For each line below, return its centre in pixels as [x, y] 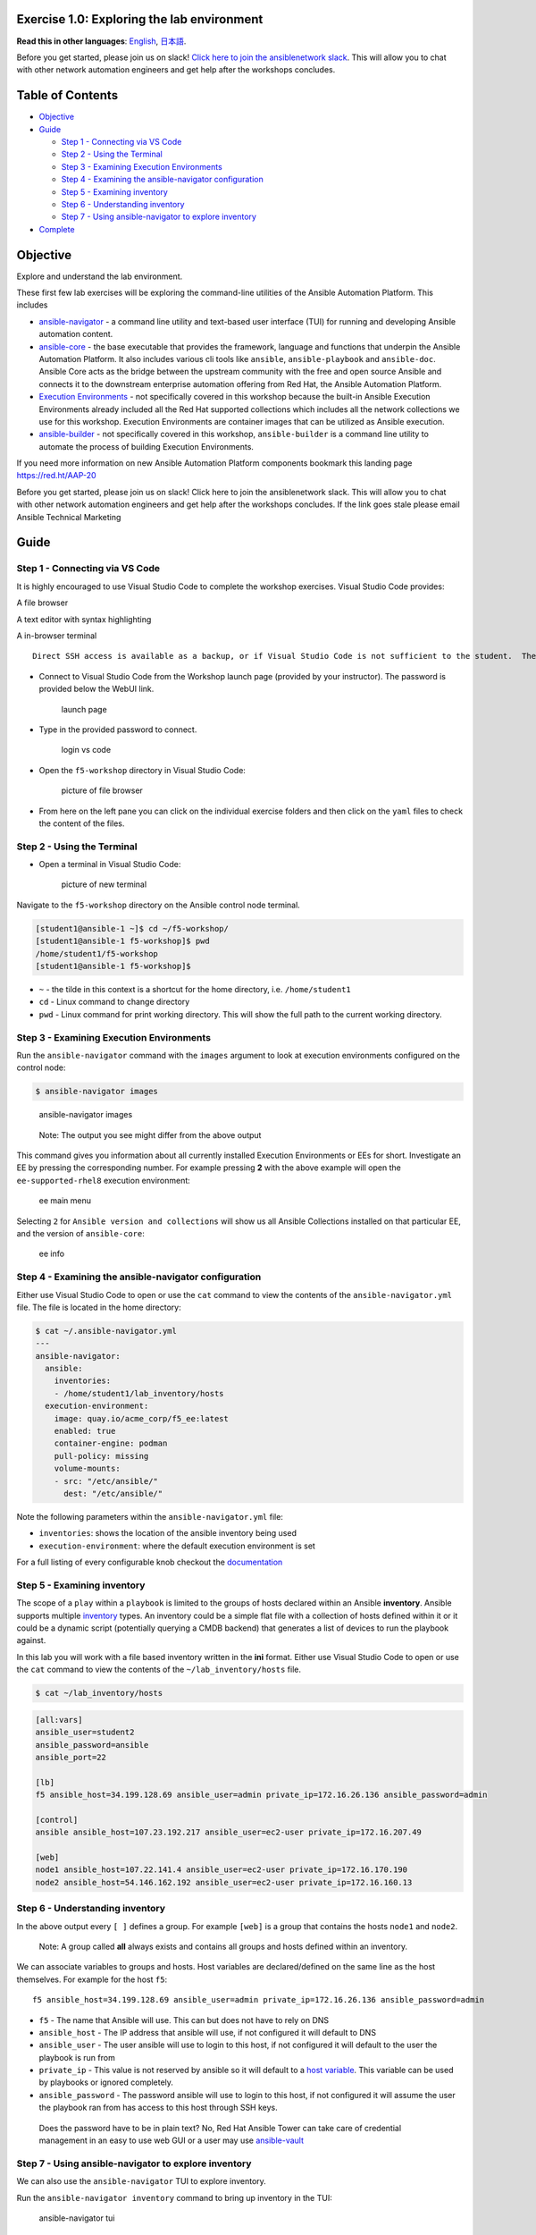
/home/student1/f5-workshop [96, 953]
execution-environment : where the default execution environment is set [177, 1546]
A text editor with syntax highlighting [84, 619]
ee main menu [65, 1201]
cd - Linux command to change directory [114, 1002]
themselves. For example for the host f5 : [92, 1979]
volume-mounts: [87, 1469]
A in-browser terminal [57, 636]
